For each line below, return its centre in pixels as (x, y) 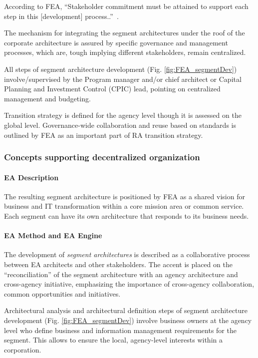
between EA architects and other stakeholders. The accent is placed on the (118, 264)
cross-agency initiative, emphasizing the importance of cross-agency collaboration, (129, 284)
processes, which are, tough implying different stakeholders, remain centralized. (125, 52)
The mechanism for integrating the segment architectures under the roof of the (125, 33)
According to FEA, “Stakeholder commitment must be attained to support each (126, 6)
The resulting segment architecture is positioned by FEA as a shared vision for (125, 196)
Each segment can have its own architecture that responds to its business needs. (127, 215)
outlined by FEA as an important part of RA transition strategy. (104, 135)
